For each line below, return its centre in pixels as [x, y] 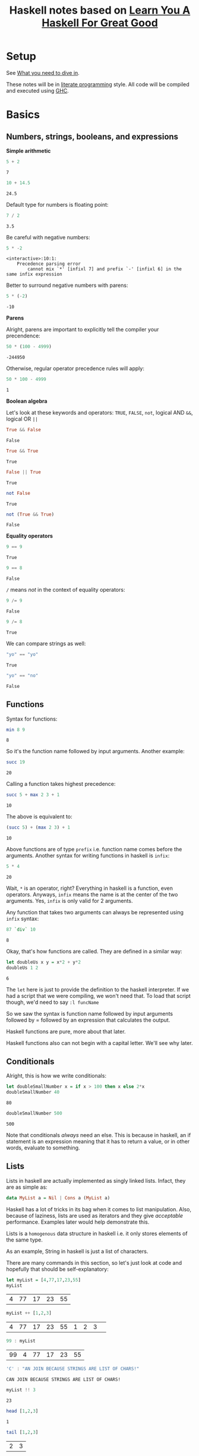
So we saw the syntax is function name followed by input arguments [90, 1013]
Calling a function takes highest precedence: [61, 784]
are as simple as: [27, 1187]
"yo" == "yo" [22, 654]
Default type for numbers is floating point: [57, 204]
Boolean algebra [27, 401]
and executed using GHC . [38, 90]
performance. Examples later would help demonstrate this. [78, 1222]
